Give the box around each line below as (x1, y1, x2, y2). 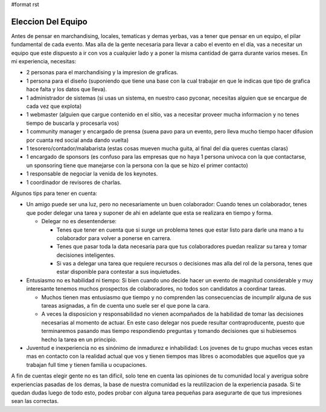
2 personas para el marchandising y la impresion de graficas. (26, 69, 179, 76)
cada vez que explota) (26, 103, 82, 110)
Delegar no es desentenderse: (41, 218, 117, 225)
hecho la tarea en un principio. (41, 335, 118, 343)
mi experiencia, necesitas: (11, 58, 77, 65)
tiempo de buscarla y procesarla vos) (26, 119, 120, 127)
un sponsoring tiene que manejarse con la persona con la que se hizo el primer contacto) (26, 162, 249, 169)
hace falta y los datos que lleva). (26, 86, 107, 93)
